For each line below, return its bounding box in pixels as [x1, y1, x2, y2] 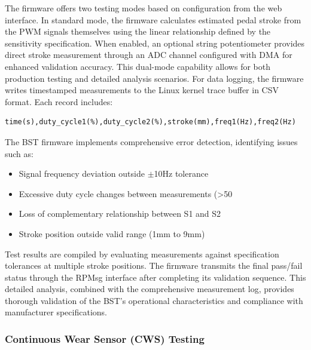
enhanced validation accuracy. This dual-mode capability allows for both [5, 60, 270, 72]
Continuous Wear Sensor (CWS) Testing [5, 331, 205, 346]
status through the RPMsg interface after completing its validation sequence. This [5, 271, 306, 283]
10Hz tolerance [154, 167, 209, 180]
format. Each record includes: [5, 95, 113, 108]
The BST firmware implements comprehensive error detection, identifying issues [5, 135, 298, 148]
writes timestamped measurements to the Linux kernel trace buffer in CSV [5, 84, 279, 96]
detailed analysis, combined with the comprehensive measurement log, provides [5, 283, 294, 295]
